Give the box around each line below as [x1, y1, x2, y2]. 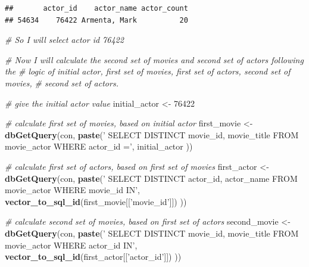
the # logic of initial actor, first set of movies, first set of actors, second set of [5, 65, 291, 77]
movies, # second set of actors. [5, 76, 118, 89]
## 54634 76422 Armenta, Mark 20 [5, 15, 188, 24]
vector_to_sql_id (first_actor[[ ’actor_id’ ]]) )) [5, 250, 182, 263]
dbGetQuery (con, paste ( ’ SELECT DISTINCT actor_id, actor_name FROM [5, 172, 298, 184]
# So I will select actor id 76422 [5, 33, 124, 46]
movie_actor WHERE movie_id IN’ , [5, 184, 140, 196]
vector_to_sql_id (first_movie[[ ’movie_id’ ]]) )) [5, 195, 187, 207]
